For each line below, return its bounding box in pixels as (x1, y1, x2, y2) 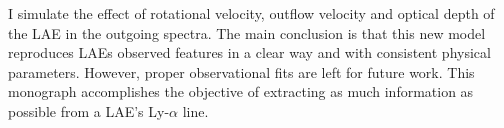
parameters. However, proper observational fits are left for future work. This (8, 61, 475, 82)
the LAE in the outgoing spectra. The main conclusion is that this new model (8, 22, 486, 43)
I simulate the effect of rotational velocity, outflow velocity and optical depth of (8, 3, 495, 23)
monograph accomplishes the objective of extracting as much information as (8, 81, 474, 102)
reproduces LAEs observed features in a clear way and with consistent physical (8, 42, 491, 63)
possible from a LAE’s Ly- (8, 100, 170, 121)
